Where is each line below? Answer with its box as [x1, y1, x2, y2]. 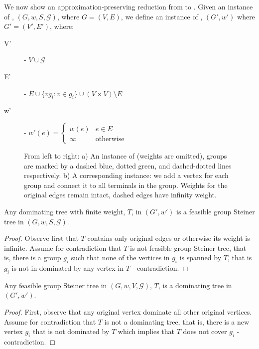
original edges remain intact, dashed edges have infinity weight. [24, 189, 217, 200]
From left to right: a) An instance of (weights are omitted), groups [24, 150, 227, 161]
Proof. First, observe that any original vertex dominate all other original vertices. [4, 307, 252, 317]
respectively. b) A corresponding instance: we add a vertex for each [24, 170, 229, 180]
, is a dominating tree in [158, 280, 232, 290]
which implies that [118, 326, 175, 337]
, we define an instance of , [121, 11, 203, 21]
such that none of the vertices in [71, 252, 170, 263]
